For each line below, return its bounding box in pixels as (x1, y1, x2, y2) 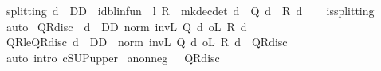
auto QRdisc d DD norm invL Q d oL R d (6, 18, 247, 34)
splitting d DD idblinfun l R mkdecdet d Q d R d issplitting (6, 2, 375, 18)
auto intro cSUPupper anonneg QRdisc (6, 49, 220, 65)
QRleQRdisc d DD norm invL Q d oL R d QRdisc (6, 34, 288, 50)
